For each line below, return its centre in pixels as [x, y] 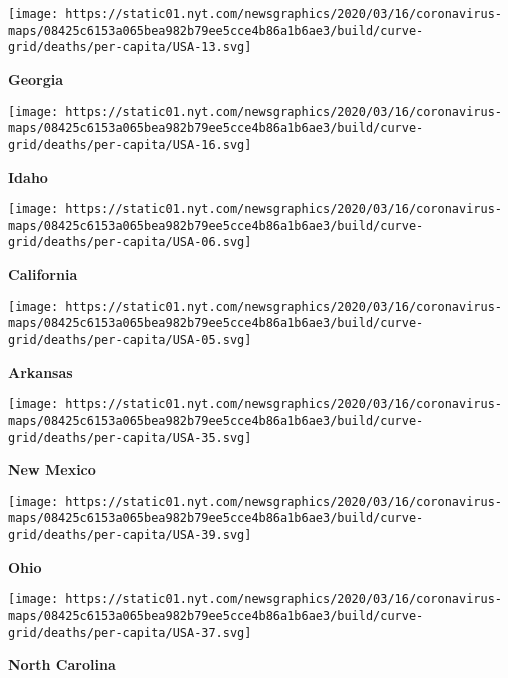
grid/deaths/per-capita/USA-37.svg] [130, 632]
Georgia [36, 78]
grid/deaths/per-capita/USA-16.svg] [130, 144]
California [43, 274]
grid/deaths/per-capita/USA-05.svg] [130, 340]
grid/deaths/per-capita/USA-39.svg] [130, 535]
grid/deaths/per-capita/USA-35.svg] [130, 437]
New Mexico [52, 469]
